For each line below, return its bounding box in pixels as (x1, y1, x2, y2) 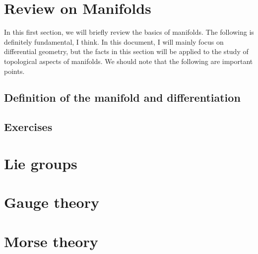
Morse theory (4, 231, 98, 251)
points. (4, 65, 25, 76)
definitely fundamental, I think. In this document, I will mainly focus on (4, 36, 224, 47)
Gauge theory (4, 192, 99, 212)
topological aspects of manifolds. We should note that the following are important (4, 56, 253, 66)
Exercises (4, 119, 53, 134)
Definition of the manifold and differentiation (4, 90, 241, 105)
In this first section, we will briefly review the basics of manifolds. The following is (4, 27, 254, 37)
